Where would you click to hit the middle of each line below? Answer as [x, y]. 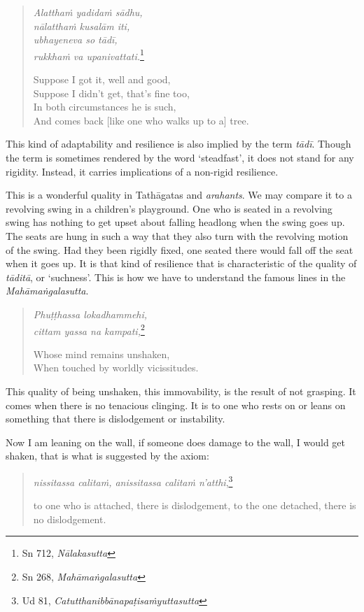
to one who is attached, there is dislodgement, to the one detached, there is [195, 505]
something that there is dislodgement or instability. [115, 419]
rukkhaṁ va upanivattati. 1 [89, 55]
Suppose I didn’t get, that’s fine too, [111, 93]
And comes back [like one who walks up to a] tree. [141, 120]
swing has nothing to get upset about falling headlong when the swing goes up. [175, 222]
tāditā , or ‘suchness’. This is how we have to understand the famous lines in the [176, 277]
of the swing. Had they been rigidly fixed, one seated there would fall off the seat [180, 249]
